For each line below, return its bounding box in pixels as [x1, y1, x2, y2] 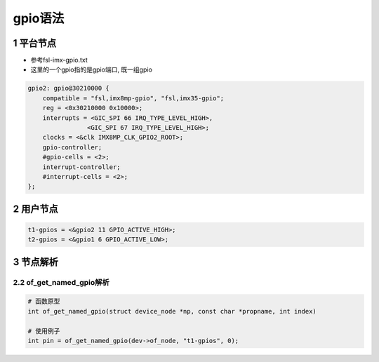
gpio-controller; [42, 143, 102, 151]
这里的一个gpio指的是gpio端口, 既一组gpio [30, 65, 152, 74]
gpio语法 [13, 11, 65, 26]
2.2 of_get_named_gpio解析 [13, 277, 110, 287]
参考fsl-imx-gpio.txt [30, 56, 88, 65]
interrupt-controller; [42, 163, 121, 171]
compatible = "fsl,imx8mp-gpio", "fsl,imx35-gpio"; [42, 94, 225, 102]
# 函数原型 [27, 297, 60, 305]
